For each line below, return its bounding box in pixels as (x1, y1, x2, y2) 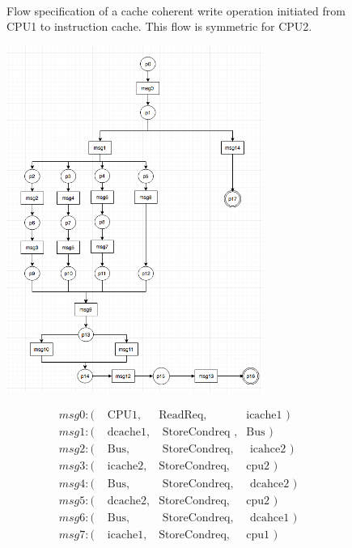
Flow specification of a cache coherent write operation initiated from (6, 2, 346, 19)
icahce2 (249, 444, 286, 456)
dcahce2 (249, 478, 290, 490)
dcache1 (107, 427, 147, 439)
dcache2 (107, 495, 147, 507)
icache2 (107, 461, 144, 473)
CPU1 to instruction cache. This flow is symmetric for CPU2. (6, 18, 312, 35)
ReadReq (159, 410, 204, 422)
